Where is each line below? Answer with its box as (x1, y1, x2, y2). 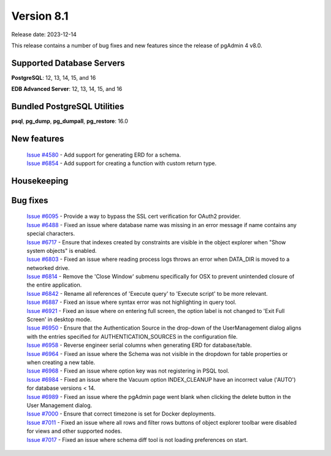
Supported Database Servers (11, 58, 125, 68)
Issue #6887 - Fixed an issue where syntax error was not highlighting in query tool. (26, 298, 237, 306)
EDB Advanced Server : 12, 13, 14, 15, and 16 (11, 85, 123, 93)
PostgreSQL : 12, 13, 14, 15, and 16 (11, 74, 96, 81)
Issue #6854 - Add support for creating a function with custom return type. (26, 160, 217, 167)
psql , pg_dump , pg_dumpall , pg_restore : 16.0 (11, 117, 129, 125)
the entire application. (26, 281, 82, 288)
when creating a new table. (26, 359, 96, 366)
